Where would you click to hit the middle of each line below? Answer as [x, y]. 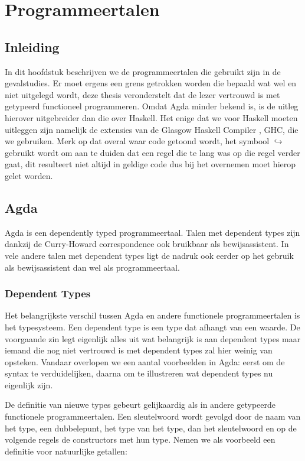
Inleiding [32, 46]
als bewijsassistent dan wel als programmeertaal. [92, 267]
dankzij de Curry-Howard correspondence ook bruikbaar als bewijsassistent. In [147, 244]
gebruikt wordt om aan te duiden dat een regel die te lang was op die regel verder [152, 152]
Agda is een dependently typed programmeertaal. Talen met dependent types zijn [152, 232]
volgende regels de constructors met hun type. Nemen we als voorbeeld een [140, 439]
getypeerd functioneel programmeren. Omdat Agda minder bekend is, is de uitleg [152, 106]
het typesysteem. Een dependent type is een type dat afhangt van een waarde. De [152, 327]
